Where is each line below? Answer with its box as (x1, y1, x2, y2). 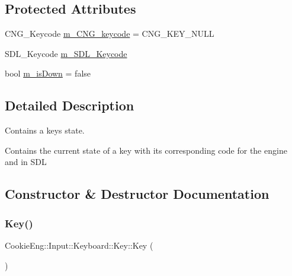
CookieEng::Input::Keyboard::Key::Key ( (5, 239, 153, 251)
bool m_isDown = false (5, 67, 91, 80)
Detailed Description (5, 96, 134, 115)
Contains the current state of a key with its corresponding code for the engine (5, 144, 287, 156)
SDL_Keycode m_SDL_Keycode (5, 47, 127, 59)
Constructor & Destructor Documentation (5, 185, 269, 203)
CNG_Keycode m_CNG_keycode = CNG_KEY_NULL (5, 27, 214, 40)
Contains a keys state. (5, 124, 85, 137)
